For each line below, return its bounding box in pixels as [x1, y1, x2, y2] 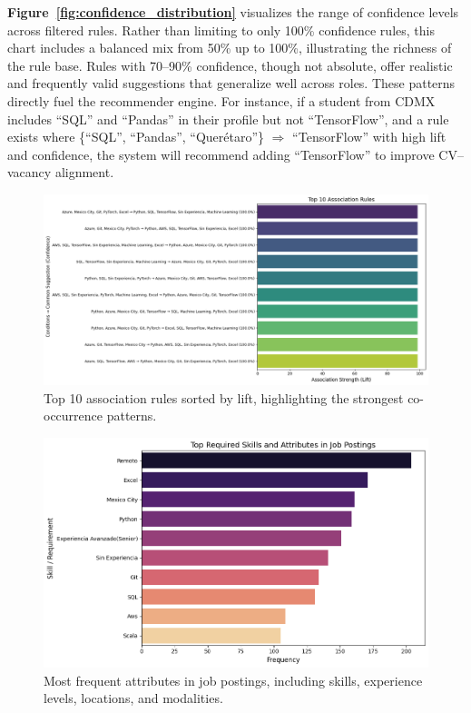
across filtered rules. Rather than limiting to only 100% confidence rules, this [7, 20, 435, 39]
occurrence [44, 406, 103, 425]
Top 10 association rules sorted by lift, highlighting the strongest [44, 388, 404, 407]
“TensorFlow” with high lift [292, 127, 446, 146]
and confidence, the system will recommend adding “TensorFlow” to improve [7, 144, 435, 163]
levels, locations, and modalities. [44, 688, 223, 708]
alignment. [54, 163, 114, 182]
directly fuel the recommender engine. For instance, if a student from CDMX [7, 91, 436, 110]
